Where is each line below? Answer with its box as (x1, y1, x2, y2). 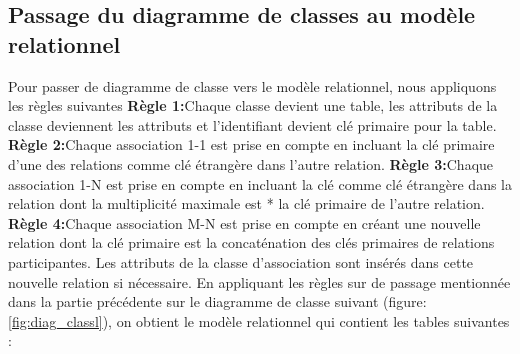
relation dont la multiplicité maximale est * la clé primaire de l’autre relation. (8, 193, 485, 214)
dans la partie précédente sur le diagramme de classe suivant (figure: (8, 291, 427, 312)
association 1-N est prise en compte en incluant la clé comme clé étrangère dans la (8, 173, 513, 194)
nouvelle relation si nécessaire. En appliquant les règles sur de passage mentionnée (8, 271, 511, 292)
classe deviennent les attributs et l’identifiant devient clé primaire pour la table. (8, 114, 497, 135)
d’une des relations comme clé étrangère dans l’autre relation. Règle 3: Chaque (8, 153, 494, 174)
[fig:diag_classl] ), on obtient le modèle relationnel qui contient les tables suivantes (8, 310, 510, 331)
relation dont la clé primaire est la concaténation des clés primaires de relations (8, 232, 495, 253)
